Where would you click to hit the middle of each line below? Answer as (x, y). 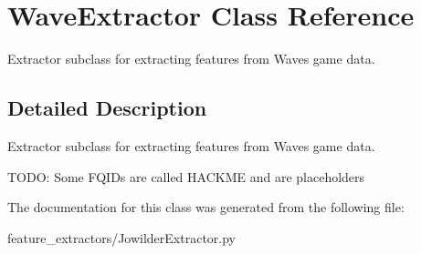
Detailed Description (107, 108)
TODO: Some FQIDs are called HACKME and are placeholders (186, 176)
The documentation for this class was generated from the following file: (206, 207)
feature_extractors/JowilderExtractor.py (122, 237)
